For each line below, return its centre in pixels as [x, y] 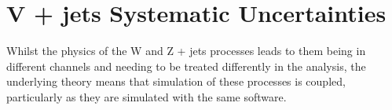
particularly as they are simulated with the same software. [147, 96]
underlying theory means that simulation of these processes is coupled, [176, 81]
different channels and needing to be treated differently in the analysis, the [186, 66]
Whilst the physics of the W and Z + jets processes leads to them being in [186, 51]
